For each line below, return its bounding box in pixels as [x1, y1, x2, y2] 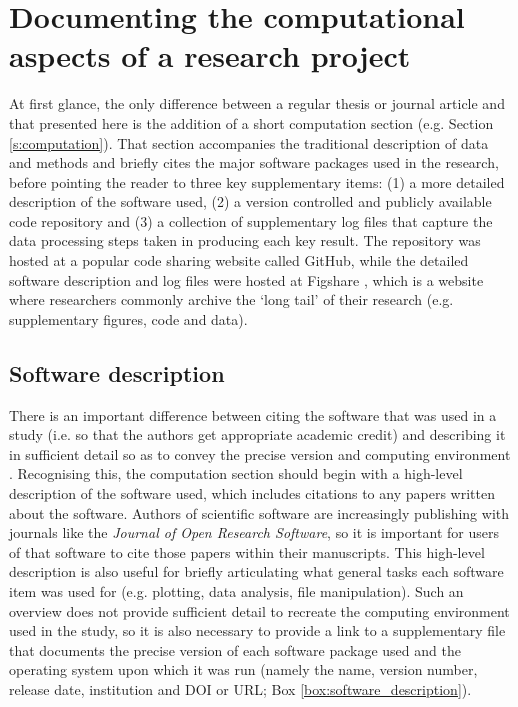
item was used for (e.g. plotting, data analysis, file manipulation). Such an [9, 580, 464, 601]
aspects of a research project [9, 35, 411, 76]
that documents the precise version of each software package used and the [9, 639, 461, 660]
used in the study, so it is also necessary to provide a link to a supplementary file [9, 620, 506, 641]
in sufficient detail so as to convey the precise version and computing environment [9, 443, 511, 464]
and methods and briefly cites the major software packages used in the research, [9, 152, 499, 173]
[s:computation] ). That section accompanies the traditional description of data [9, 132, 489, 153]
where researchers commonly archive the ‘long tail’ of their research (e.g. [9, 289, 454, 310]
